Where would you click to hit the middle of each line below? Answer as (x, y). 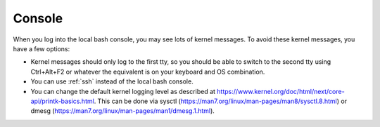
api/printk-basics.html (62, 101)
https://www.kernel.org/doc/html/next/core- (281, 91)
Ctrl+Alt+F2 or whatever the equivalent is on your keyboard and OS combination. (148, 72)
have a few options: (42, 48)
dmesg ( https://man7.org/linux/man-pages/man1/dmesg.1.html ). (122, 111)
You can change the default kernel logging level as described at (123, 91)
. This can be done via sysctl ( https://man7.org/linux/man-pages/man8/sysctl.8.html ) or (221, 101)
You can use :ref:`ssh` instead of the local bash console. (112, 81)
